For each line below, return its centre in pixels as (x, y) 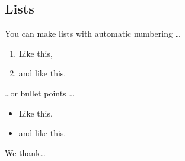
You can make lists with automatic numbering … (93, 33)
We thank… (25, 152)
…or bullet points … (40, 93)
